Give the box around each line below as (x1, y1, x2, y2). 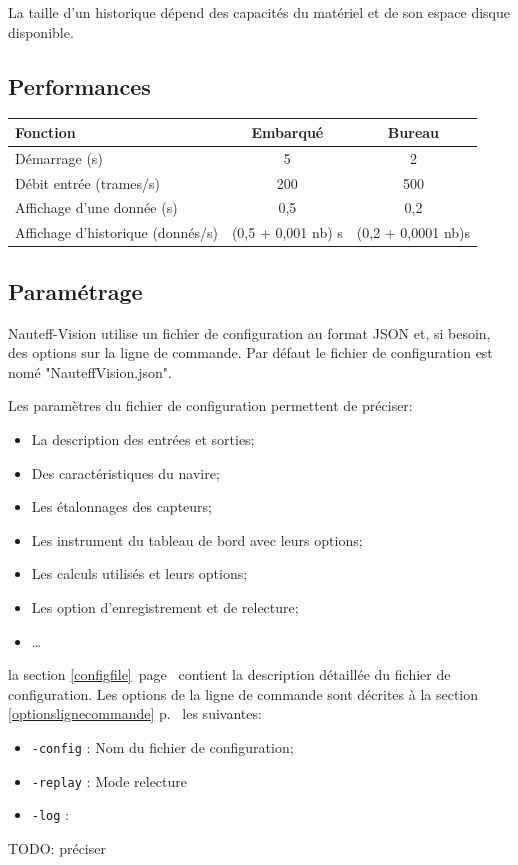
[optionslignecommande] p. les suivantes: (8, 703, 262, 724)
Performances (8, 70, 151, 101)
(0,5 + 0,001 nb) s (231, 222, 343, 243)
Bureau (387, 121, 440, 142)
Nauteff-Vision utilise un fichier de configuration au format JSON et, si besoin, (8, 322, 491, 343)
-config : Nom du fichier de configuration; (31, 736, 294, 757)
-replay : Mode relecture (31, 770, 187, 791)
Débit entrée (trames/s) (15, 172, 161, 193)
